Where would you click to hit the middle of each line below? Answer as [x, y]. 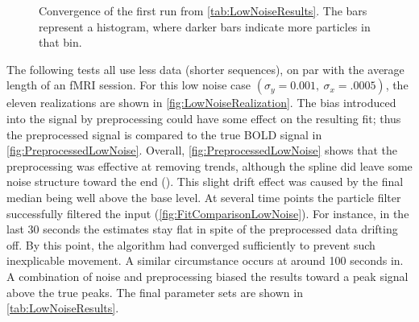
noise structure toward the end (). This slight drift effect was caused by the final [205, 182]
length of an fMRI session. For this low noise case [129, 85]
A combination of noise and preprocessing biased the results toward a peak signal [207, 276]
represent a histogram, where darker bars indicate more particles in [205, 26]
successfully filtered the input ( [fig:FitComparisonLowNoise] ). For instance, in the [208, 213]
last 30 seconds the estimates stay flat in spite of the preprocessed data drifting [202, 229]
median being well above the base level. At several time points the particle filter [204, 197]
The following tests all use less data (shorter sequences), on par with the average [205, 69]
